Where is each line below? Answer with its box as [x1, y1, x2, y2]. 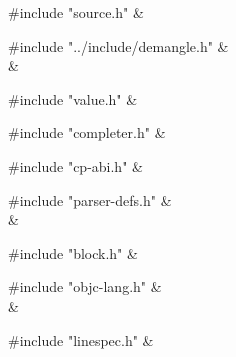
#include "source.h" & [8, 2, 144, 22]
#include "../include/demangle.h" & [8, 35, 229, 56]
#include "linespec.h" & [8, 329, 154, 350]
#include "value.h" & [8, 88, 138, 109]
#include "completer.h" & [8, 122, 166, 143]
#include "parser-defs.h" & [8, 189, 172, 210]
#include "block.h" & [8, 242, 138, 263]
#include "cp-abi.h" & [8, 155, 143, 176]
